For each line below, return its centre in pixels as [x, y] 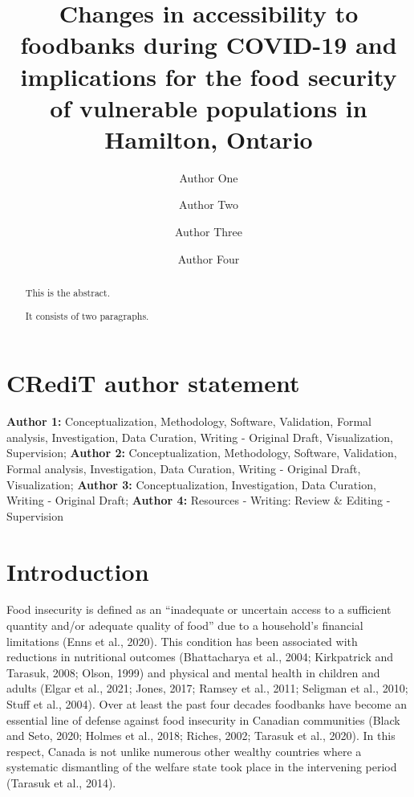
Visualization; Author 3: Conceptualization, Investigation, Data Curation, [191, 484]
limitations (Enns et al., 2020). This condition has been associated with [182, 641]
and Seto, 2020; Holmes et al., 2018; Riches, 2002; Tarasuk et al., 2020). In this [201, 736]
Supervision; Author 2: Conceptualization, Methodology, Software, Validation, [202, 453]
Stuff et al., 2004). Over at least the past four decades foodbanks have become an [207, 704]
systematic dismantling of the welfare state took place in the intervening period [202, 767]
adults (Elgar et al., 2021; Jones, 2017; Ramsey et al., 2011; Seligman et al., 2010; [207, 688]
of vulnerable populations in [209, 107]
